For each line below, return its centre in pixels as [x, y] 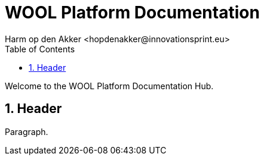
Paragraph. [27, 131]
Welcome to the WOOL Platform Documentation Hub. [109, 86]
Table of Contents [40, 49]
